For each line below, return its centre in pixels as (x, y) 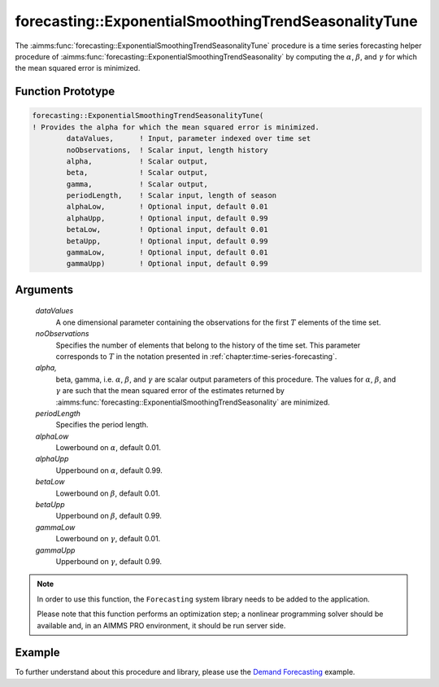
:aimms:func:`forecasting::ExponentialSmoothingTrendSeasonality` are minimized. (193, 402)
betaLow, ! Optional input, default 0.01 (167, 230)
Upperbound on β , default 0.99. (109, 516)
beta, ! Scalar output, (137, 173)
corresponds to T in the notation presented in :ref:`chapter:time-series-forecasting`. (196, 356)
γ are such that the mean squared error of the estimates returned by (170, 391)
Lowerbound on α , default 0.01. (109, 448)
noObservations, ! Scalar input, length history (167, 150)
